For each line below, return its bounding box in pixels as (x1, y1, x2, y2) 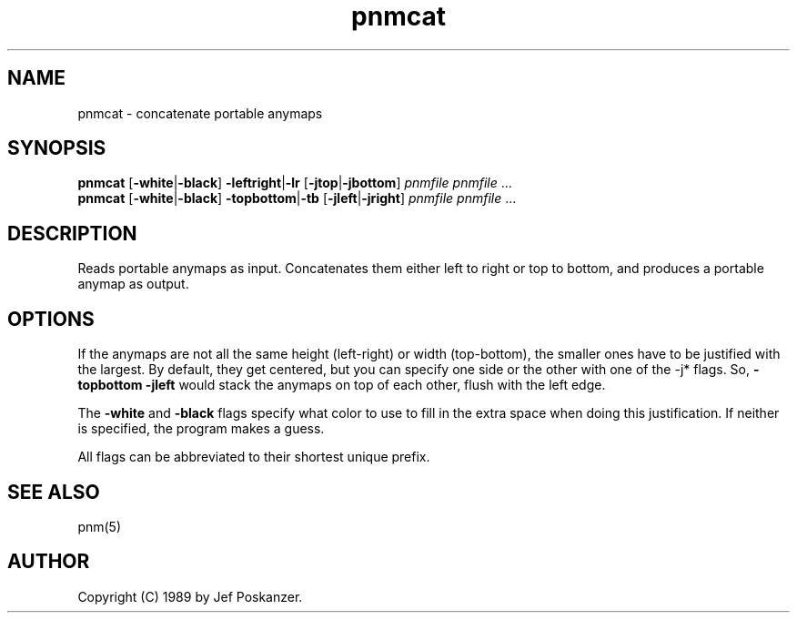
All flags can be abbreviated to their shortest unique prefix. (77, 449, 430, 465)
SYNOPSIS (7, 137, 106, 160)
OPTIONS (7, 307, 95, 330)
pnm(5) (77, 518, 122, 534)
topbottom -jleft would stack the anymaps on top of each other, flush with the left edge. (77, 377, 606, 393)
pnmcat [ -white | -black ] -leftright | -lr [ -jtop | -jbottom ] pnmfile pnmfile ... (77, 175, 512, 191)
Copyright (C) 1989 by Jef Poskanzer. (77, 588, 303, 605)
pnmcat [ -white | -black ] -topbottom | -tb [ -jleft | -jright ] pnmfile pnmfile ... (77, 190, 517, 207)
